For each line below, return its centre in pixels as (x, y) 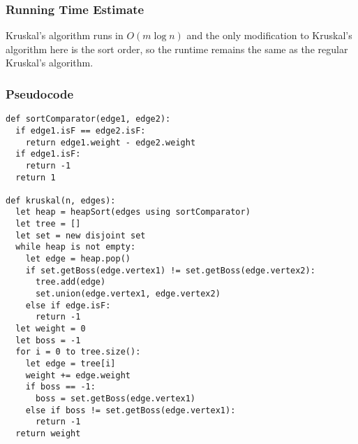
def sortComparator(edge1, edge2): (88, 119)
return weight (48, 433)
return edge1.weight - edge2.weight (111, 142)
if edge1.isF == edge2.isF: (81, 130)
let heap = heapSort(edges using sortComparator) (133, 212)
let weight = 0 (51, 329)
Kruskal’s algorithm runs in (65, 35)
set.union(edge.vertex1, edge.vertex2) (128, 294)
